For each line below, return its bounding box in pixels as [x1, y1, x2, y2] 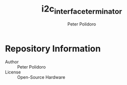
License [5, 69, 21, 75]
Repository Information [5, 43, 101, 54]
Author [5, 59, 19, 65]
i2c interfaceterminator [41, 3, 123, 16]
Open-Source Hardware [17, 74, 66, 80]
